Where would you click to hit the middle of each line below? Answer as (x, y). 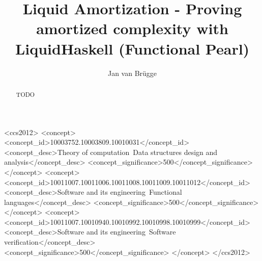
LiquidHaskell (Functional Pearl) (132, 48)
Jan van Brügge (132, 73)
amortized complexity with (132, 28)
